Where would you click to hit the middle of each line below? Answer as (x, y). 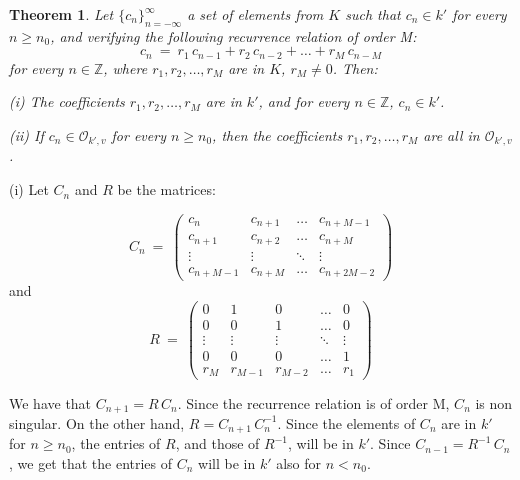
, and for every (304, 101)
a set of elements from (255, 14)
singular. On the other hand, (97, 422)
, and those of (217, 443)
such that (373, 14)
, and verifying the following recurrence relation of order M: (233, 35)
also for (299, 463)
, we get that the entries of (91, 463)
